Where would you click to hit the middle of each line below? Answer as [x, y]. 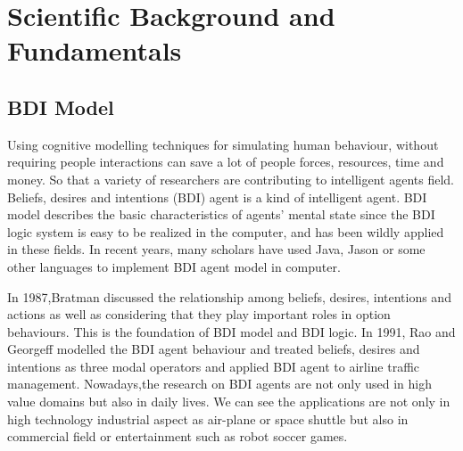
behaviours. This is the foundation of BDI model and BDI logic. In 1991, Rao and [231, 331]
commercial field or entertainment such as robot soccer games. [178, 436]
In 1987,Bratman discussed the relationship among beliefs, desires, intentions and [229, 296]
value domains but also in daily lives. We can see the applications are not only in [229, 402]
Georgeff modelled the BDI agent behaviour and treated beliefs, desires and [214, 349]
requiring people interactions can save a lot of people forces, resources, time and [226, 162]
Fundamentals [95, 50]
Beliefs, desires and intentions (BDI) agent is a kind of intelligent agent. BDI [217, 197]
